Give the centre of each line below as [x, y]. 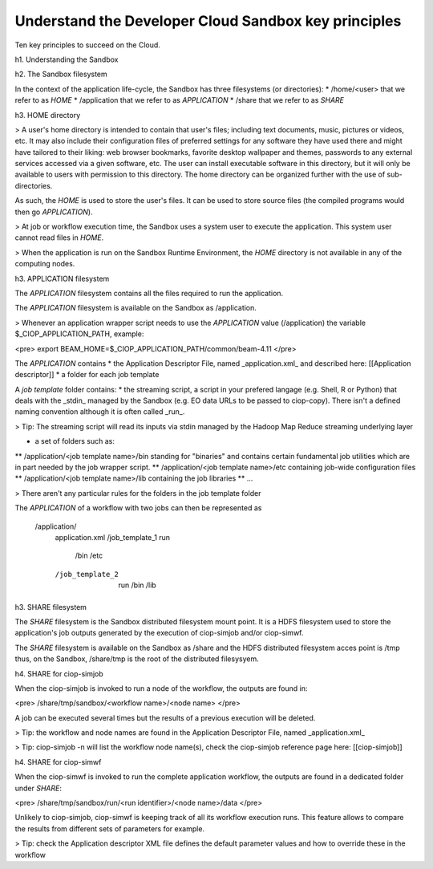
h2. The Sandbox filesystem [61, 74]
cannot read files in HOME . [59, 238]
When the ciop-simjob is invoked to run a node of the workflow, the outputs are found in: [161, 688]
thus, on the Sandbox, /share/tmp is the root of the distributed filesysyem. [137, 659]
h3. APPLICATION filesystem [62, 278]
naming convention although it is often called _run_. [100, 412]
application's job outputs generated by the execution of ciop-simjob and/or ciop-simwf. [159, 633]
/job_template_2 [87, 574]
